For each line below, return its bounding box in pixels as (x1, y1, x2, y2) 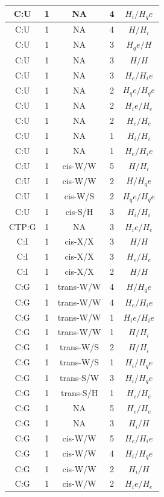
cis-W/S (64, 190, 95, 202)
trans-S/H (60, 386, 98, 399)
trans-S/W (60, 371, 99, 384)
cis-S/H (65, 205, 93, 217)
